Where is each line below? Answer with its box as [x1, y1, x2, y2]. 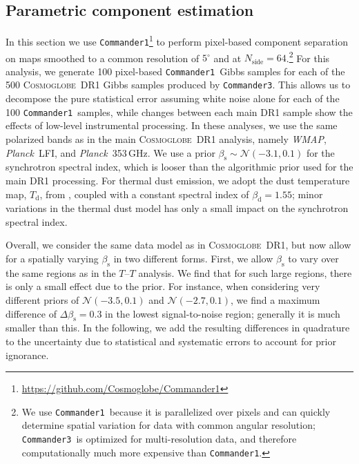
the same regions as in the [6, 265, 116, 280]
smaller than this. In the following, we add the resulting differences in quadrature [6, 320, 350, 335]
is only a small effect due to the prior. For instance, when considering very [6, 279, 320, 293]
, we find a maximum [231, 293, 320, 307]
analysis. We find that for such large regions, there [138, 265, 352, 280]
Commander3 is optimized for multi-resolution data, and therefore [21, 432, 297, 446]
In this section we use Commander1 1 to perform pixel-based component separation [6, 32, 348, 48]
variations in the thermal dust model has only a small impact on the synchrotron [6, 201, 349, 215]
